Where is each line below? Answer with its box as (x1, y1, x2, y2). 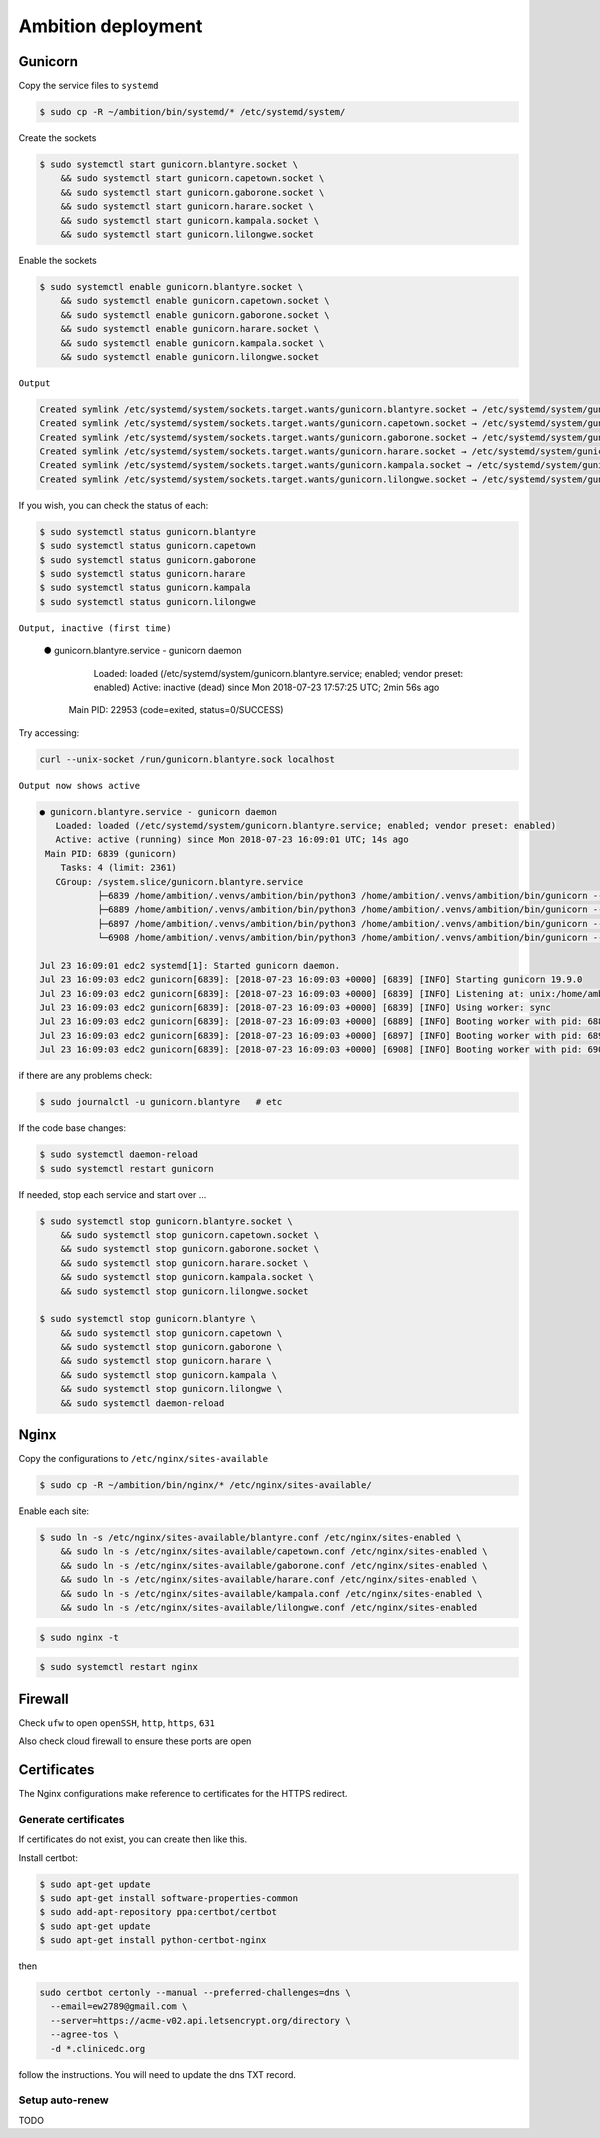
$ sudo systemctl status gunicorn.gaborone (39, 554, 257, 565)
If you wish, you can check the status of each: (18, 499, 209, 511)
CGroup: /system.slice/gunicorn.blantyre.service (55, 876, 304, 887)
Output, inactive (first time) (18, 622, 172, 634)
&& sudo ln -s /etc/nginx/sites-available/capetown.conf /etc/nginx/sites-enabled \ (60, 1546, 489, 1557)
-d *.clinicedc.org (50, 2043, 146, 2054)
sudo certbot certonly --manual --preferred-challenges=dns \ (39, 1987, 351, 1999)
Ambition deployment (18, 15, 203, 37)
